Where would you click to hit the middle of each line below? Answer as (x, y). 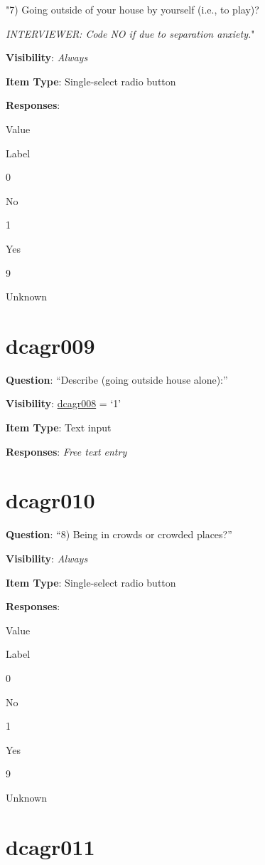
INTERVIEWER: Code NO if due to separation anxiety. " (130, 33)
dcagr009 (50, 345)
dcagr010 (50, 500)
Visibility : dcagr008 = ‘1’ (64, 403)
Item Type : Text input (59, 428)
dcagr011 (50, 846)
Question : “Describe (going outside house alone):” (117, 379)
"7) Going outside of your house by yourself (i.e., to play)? (132, 9)
